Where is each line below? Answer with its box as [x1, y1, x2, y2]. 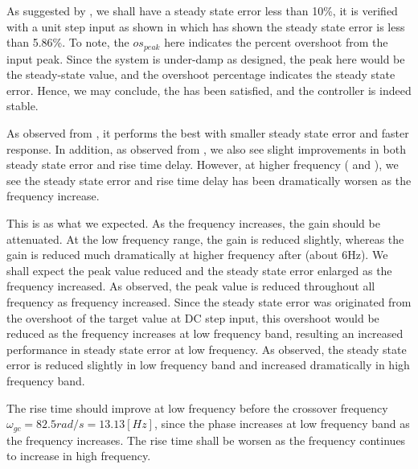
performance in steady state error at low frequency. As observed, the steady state [6, 340, 407, 357]
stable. [6, 97, 39, 114]
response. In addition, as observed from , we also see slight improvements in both [6, 140, 406, 157]
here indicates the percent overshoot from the [164, 34, 388, 51]
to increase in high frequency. [6, 447, 151, 464]
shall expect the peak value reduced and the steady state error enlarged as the [6, 261, 392, 278]
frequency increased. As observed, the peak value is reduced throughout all [6, 278, 375, 294]
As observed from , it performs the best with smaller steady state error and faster [6, 125, 409, 142]
